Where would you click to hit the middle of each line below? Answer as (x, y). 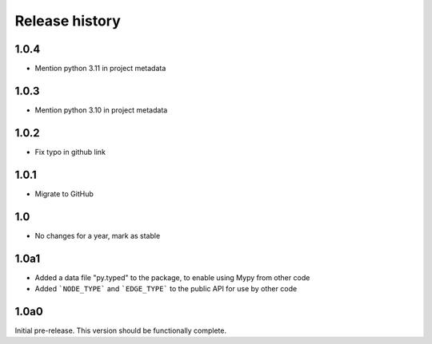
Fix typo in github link (70, 152)
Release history (68, 21)
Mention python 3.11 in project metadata (100, 69)
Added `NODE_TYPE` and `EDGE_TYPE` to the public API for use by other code (166, 288)
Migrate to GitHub (64, 194)
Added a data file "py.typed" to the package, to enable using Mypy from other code (172, 277)
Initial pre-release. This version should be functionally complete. (121, 330)
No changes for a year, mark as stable (98, 235)
